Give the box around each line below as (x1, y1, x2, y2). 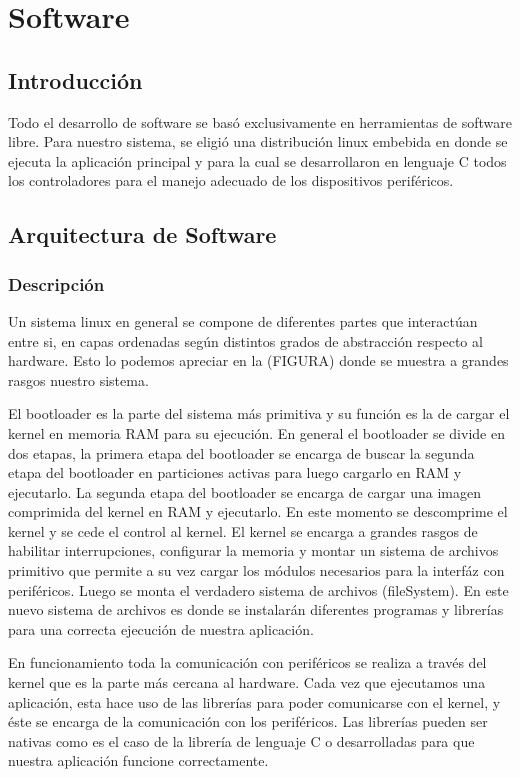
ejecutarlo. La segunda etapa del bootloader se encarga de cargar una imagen (8, 481, 482, 502)
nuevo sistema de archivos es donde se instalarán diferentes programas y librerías (8, 599, 504, 620)
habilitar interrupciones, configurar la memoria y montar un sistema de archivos (8, 540, 499, 561)
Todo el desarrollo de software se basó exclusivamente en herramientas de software (8, 111, 512, 132)
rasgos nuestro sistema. (8, 369, 149, 390)
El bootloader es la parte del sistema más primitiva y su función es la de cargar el (8, 403, 510, 424)
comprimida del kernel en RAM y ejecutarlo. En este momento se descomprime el (8, 501, 508, 522)
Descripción (8, 271, 105, 296)
